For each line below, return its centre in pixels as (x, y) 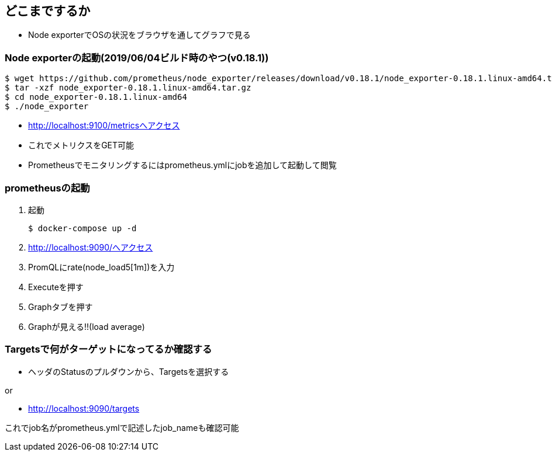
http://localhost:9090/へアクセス (91, 247)
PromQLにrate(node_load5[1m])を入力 (101, 267)
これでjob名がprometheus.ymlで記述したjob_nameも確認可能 (122, 427)
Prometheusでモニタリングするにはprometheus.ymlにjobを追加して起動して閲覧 (182, 165)
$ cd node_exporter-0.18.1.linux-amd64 (96, 97)
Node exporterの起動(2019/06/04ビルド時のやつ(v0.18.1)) (137, 58)
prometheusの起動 (47, 188)
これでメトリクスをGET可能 (81, 145)
